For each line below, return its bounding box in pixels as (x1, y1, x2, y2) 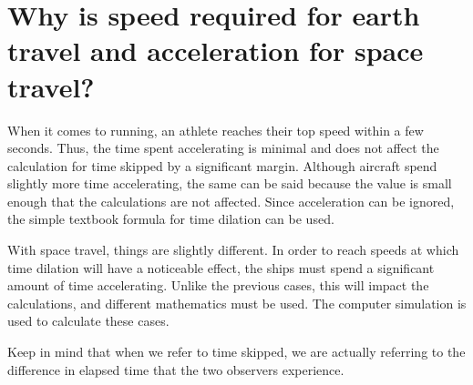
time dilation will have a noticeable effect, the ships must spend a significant (7, 258, 435, 277)
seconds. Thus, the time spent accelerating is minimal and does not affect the (7, 138, 439, 157)
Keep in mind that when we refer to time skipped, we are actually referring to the (7, 342, 466, 361)
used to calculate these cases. (7, 311, 170, 330)
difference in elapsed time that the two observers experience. (7, 360, 344, 379)
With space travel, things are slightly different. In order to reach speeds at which (7, 240, 459, 259)
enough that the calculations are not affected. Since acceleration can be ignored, (7, 191, 455, 210)
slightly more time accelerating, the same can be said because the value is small (7, 174, 452, 193)
